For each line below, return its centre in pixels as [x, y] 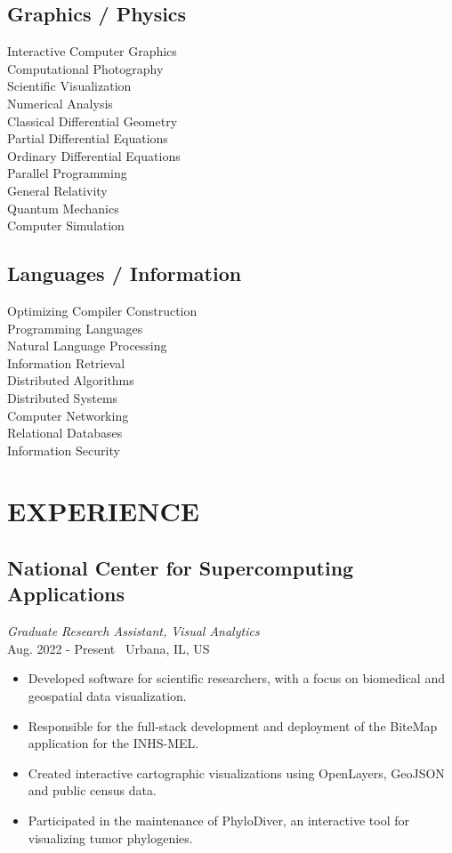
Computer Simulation [66, 225]
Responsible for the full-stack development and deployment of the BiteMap [233, 725]
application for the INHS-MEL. [113, 743]
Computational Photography [85, 68]
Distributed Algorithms [71, 380]
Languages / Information [125, 274]
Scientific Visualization [69, 86]
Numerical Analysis [60, 103]
